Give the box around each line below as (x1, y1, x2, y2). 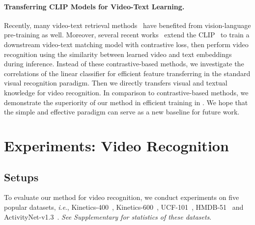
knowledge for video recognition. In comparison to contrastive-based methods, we (4, 87, 249, 97)
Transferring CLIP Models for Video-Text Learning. (4, 1, 185, 11)
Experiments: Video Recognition (4, 135, 229, 155)
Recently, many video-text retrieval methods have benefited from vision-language (4, 20, 251, 30)
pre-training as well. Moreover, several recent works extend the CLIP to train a (4, 29, 250, 40)
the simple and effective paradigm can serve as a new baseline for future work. (4, 107, 240, 117)
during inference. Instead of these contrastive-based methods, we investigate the (4, 58, 244, 69)
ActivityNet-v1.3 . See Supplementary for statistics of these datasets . (4, 211, 212, 222)
